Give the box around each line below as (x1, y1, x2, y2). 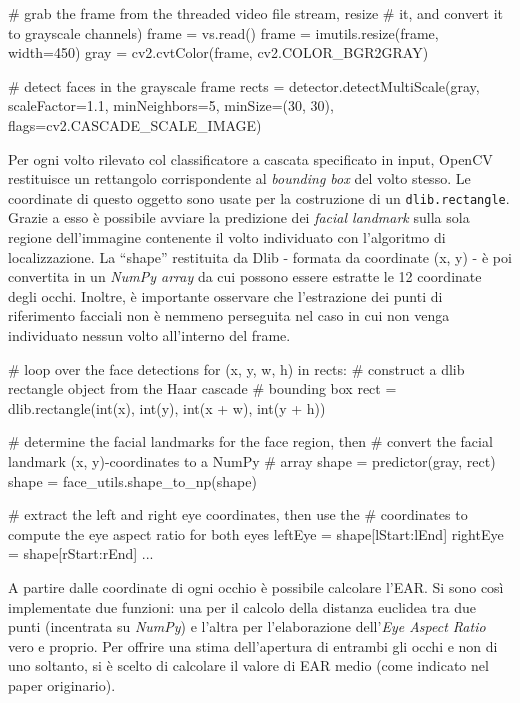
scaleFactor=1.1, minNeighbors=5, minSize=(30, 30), (8, 95, 334, 116)
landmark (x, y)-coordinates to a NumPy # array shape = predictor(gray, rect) (8, 450, 496, 471)
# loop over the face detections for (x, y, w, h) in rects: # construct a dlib (8, 358, 465, 379)
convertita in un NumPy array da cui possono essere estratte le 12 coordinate (8, 266, 482, 287)
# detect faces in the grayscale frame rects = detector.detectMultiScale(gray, (8, 75, 480, 96)
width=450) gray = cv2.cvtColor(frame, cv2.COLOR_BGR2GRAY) (8, 42, 429, 63)
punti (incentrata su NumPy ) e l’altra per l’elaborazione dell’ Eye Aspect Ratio (8, 616, 486, 637)
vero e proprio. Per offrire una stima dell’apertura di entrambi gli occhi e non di (8, 635, 498, 656)
